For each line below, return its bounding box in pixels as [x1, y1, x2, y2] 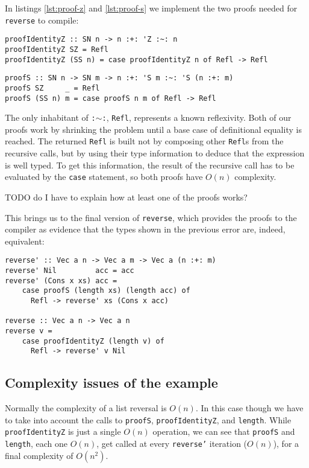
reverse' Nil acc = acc [5, 266, 134, 275]
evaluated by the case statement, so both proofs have [5, 170, 203, 183]
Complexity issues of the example [5, 373, 218, 392]
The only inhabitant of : [5, 111, 96, 124]
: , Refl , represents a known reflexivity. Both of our [102, 111, 292, 124]
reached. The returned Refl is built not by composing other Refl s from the [5, 135, 284, 147]
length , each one [5, 437, 67, 450]
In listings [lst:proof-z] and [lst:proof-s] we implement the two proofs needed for [5, 2, 298, 14]
